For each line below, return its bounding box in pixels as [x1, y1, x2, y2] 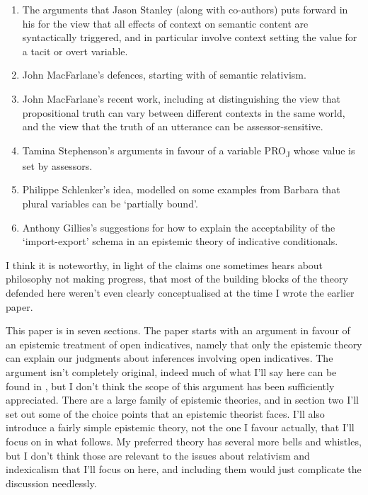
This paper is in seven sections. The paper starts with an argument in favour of [6, 323, 350, 338]
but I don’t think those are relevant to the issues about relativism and [6, 448, 310, 462]
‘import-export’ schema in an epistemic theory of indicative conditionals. [22, 234, 338, 249]
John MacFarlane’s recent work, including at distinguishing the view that [22, 91, 340, 106]
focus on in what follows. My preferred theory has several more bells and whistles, [6, 433, 362, 448]
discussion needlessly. [6, 475, 97, 490]
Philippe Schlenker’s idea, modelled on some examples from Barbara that [22, 182, 340, 197]
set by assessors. [22, 158, 93, 173]
